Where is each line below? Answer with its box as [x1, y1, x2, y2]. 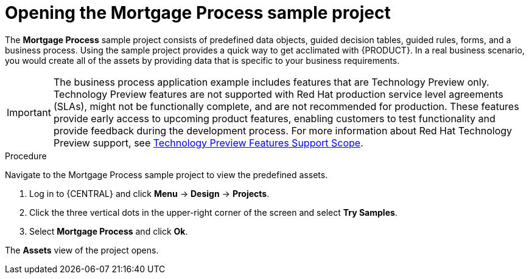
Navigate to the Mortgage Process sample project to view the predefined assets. [5, 169, 328, 180]
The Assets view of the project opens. [5, 244, 159, 255]
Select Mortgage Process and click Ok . [29, 226, 188, 236]
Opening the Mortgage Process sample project [5, 2, 391, 23]
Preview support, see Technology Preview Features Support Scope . [53, 136, 363, 149]
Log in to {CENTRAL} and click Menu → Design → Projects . [29, 188, 270, 199]
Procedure [5, 150, 47, 161]
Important [7, 106, 51, 119]
